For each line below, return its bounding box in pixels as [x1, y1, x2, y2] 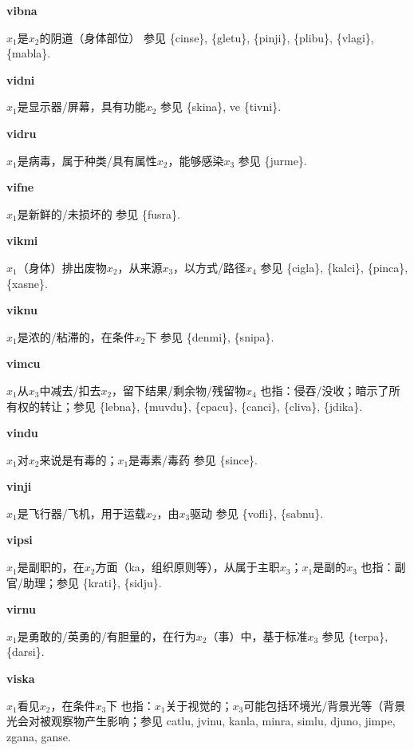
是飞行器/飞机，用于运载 [17, 504, 146, 521]
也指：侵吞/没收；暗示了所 [260, 381, 400, 398]
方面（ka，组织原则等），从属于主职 [95, 559, 280, 575]
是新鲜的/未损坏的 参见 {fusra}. [17, 205, 180, 222]
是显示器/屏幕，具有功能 [17, 98, 146, 115]
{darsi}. [6, 643, 45, 660]
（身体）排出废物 [17, 259, 107, 275]
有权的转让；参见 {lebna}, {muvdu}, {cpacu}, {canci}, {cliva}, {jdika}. [6, 397, 363, 414]
